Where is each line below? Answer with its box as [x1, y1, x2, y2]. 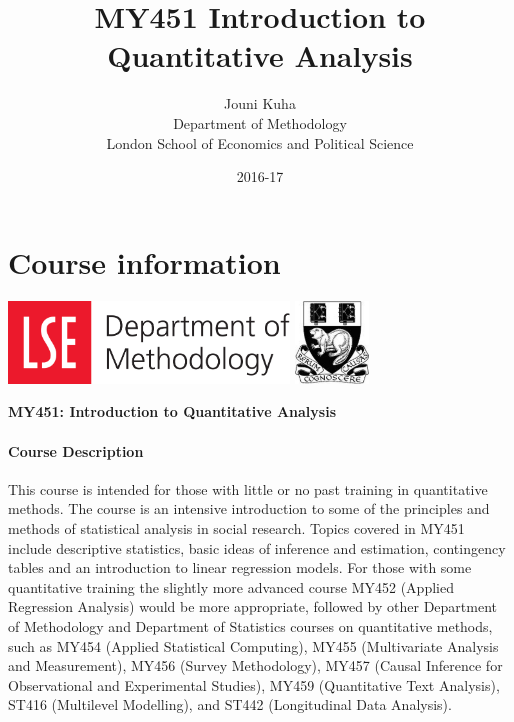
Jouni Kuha [224, 93, 296, 114]
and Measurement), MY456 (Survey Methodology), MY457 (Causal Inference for [8, 655, 503, 676]
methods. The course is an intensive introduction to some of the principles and [8, 498, 490, 519]
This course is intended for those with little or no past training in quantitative [8, 478, 488, 499]
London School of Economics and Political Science [106, 132, 414, 153]
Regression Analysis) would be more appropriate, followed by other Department [8, 596, 497, 617]
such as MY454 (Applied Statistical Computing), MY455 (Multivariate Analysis [8, 635, 499, 656]
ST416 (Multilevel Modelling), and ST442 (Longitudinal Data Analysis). [8, 694, 452, 715]
